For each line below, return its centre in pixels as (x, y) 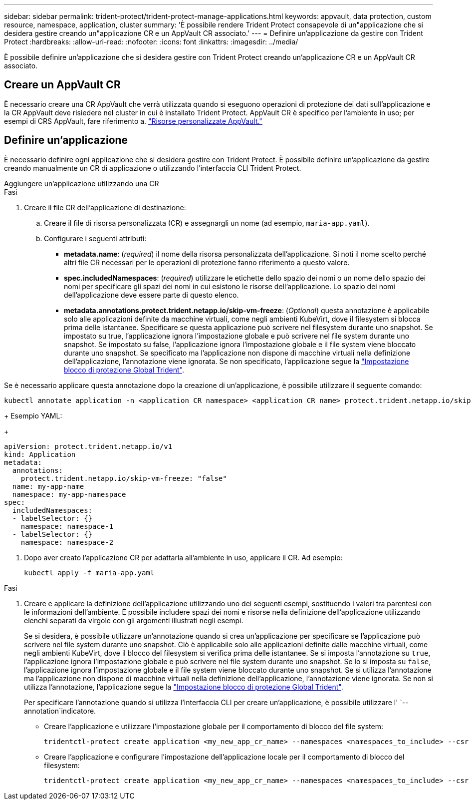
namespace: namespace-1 (67, 526)
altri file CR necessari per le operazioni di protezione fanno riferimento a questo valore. (207, 262)
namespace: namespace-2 (67, 542)
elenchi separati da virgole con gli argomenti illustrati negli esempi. (134, 620)
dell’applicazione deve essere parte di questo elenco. (151, 295)
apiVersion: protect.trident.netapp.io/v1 (88, 446)
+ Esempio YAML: (33, 415)
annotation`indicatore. (60, 711)
